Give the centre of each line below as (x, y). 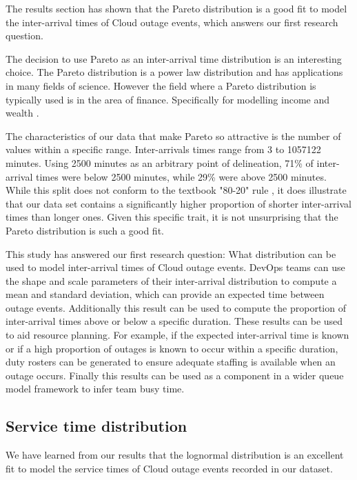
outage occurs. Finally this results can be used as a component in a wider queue (175, 375)
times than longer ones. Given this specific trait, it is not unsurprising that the (172, 217)
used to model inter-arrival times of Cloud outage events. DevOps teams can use (175, 267)
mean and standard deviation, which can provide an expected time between (165, 294)
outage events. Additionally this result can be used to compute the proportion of (176, 307)
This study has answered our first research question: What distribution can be (171, 253)
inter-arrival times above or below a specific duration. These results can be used (174, 321)
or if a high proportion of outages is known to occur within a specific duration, (172, 348)
